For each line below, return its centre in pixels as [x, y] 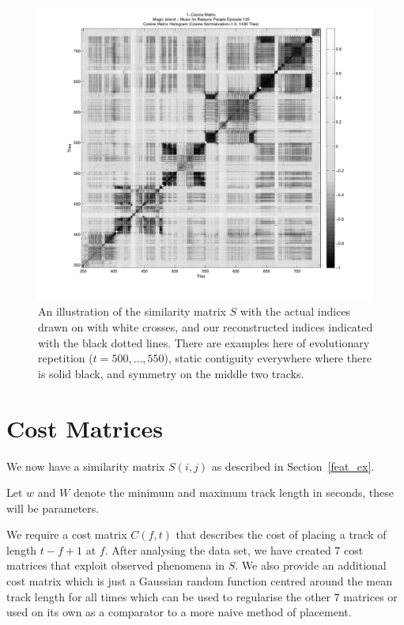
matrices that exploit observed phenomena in [115, 565]
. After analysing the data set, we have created [218, 549]
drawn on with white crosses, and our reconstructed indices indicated [206, 327]
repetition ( [66, 358]
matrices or [370, 596]
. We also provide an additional [311, 565]
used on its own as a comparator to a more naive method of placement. [179, 612]
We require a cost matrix [67, 534]
